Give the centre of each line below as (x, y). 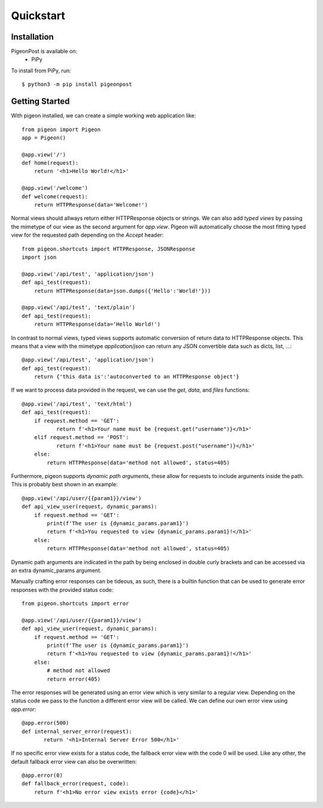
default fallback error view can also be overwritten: (74, 761)
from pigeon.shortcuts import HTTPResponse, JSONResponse (109, 249)
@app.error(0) (42, 775)
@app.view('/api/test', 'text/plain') (79, 308)
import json (39, 257)
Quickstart (38, 16)
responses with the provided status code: (62, 589)
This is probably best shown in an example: (64, 485)
